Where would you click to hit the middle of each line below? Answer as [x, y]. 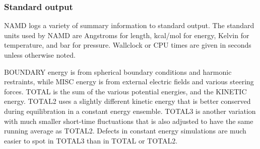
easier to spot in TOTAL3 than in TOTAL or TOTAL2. [91, 140]
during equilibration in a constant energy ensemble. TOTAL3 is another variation [130, 111]
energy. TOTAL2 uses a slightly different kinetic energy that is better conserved [127, 101]
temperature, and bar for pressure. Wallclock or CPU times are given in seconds [128, 45]
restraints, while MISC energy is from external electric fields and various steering [129, 82]
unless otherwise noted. [40, 55]
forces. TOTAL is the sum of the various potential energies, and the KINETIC [125, 91]
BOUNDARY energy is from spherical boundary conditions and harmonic [118, 71]
